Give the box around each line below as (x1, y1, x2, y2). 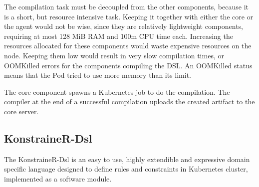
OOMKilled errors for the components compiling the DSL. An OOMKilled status (4, 60, 253, 70)
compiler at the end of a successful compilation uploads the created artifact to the (4, 96, 255, 107)
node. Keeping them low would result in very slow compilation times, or (4, 50, 224, 60)
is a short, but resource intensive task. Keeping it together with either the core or (4, 11, 254, 21)
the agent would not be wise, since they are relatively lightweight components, (4, 21, 243, 31)
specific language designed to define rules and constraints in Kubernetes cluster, (4, 164, 248, 174)
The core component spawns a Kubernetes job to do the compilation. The (4, 86, 230, 97)
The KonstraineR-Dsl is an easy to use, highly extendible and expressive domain (4, 154, 250, 164)
